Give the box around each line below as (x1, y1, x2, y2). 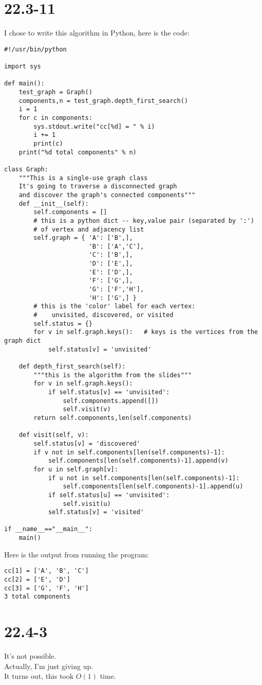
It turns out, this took (4, 671, 74, 681)
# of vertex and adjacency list (33, 225, 144, 233)
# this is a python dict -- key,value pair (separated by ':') (33, 217, 254, 224)
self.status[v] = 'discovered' (33, 440, 140, 447)
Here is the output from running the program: (4, 549, 149, 559)
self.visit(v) (63, 406, 111, 413)
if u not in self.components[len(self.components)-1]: (48, 474, 240, 482)
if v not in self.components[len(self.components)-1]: (33, 448, 225, 456)
